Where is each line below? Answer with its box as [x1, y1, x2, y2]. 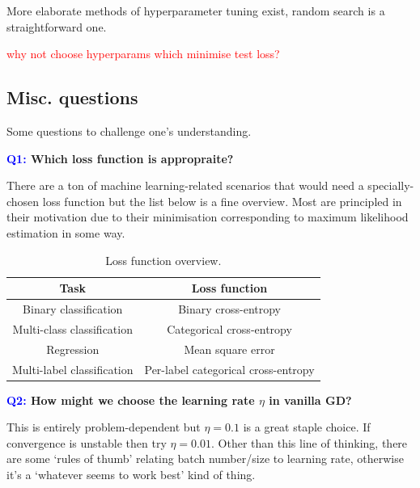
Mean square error [184, 340, 275, 357]
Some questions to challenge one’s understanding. [6, 122, 252, 139]
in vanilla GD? [269, 391, 352, 408]
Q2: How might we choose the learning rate [6, 391, 255, 408]
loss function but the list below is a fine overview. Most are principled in [42, 192, 402, 209]
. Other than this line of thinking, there [210, 434, 408, 451]
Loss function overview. [105, 251, 222, 268]
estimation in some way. [6, 224, 125, 241]
